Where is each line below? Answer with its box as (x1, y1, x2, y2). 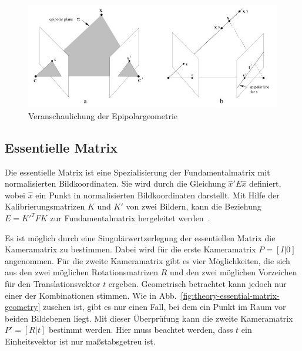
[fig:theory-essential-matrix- (180, 289, 280, 301)
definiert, (249, 177, 281, 190)
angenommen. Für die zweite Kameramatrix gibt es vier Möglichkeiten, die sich (5, 254, 290, 266)
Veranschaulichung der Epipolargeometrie (28, 109, 178, 122)
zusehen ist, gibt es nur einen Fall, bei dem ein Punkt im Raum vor (42, 301, 286, 313)
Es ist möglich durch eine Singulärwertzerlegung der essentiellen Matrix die (5, 231, 276, 244)
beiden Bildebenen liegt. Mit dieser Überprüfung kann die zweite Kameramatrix (5, 312, 293, 324)
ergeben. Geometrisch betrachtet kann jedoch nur (108, 278, 287, 290)
